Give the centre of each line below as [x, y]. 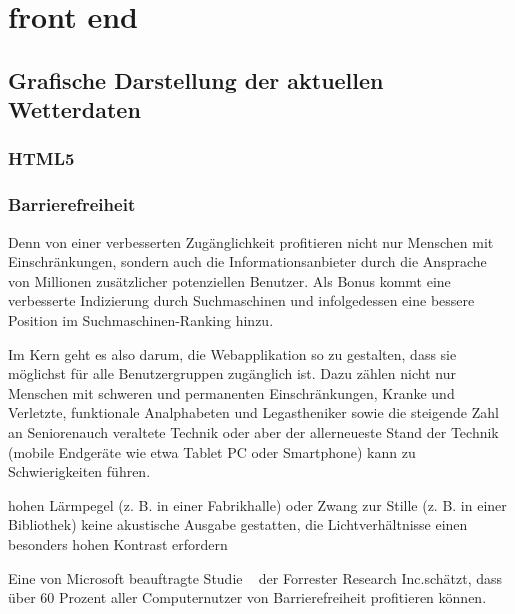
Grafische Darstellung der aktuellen [196, 79]
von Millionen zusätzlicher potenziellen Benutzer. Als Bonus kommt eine [229, 280]
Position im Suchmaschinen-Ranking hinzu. [141, 319]
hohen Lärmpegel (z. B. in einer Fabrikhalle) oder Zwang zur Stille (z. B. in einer [257, 504]
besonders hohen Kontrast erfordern [118, 543]
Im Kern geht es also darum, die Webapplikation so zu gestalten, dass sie [232, 353]
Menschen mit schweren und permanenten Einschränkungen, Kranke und [231, 392]
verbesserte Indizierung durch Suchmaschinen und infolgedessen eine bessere [241, 300]
